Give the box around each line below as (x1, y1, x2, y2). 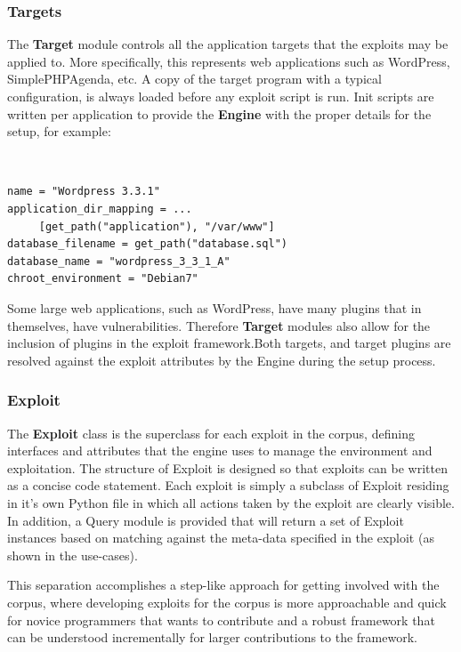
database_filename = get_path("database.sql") (7, 237, 287, 251)
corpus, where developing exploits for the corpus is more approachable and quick (7, 592, 447, 611)
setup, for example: (7, 122, 111, 141)
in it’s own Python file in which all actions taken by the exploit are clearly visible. (7, 493, 455, 511)
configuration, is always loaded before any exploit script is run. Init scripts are (7, 87, 434, 105)
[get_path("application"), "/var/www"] (38, 220, 275, 233)
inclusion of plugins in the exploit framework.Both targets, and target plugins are (7, 334, 451, 352)
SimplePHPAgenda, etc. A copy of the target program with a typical (7, 69, 382, 88)
